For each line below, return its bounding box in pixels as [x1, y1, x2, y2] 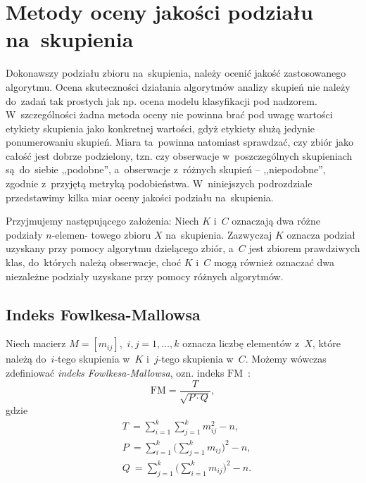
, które [312, 336, 341, 351]
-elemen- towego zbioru [51, 227, 151, 241]
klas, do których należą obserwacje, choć [6, 255, 182, 270]
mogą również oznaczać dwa [213, 255, 335, 270]
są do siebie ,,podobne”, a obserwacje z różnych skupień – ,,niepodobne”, [6, 162, 326, 177]
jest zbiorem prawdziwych [248, 241, 360, 256]
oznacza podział [286, 227, 355, 241]
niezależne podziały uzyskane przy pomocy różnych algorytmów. [6, 268, 284, 283]
